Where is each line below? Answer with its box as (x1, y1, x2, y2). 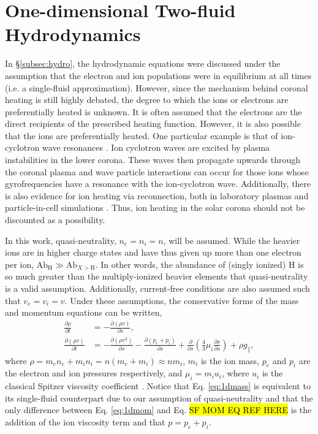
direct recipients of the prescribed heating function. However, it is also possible (5, 117, 301, 130)
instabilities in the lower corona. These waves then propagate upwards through (5, 153, 301, 166)
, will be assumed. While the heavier (163, 234, 300, 246)
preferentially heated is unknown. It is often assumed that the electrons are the (5, 105, 302, 118)
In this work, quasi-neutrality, (5, 234, 116, 246)
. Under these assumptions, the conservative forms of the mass (64, 294, 299, 306)
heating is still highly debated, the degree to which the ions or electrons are (5, 93, 289, 106)
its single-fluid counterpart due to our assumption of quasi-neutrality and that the (5, 391, 313, 404)
